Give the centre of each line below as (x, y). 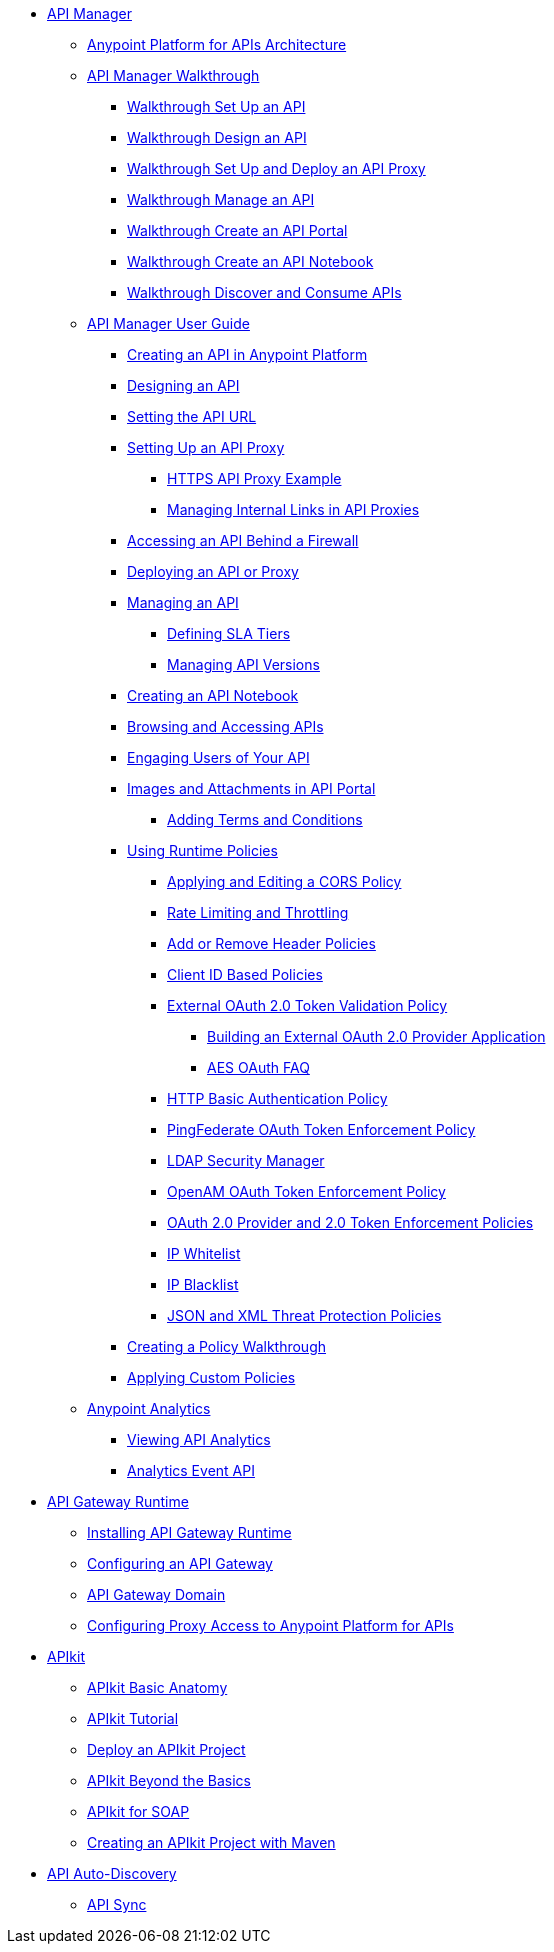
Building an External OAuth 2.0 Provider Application (376, 1036)
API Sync (117, 1904)
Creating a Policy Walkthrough (227, 1346)
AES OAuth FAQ (258, 1067)
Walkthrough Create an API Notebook (250, 261)
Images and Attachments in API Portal (251, 788)
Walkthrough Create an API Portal (237, 230)
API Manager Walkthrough (173, 75)
